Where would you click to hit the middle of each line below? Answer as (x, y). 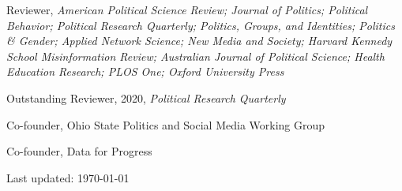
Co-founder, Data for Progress (79, 151)
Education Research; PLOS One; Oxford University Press (145, 71)
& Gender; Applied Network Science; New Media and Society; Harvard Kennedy (199, 41)
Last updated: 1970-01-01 (68, 177)
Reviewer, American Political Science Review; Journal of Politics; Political (187, 9)
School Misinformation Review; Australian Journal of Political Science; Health (195, 56)
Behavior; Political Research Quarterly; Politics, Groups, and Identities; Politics (201, 25)
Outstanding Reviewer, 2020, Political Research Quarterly (146, 97)
